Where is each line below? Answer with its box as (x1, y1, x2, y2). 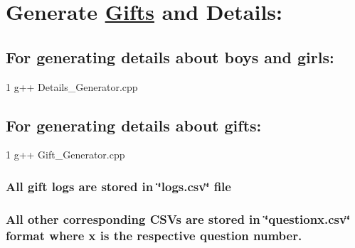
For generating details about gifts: (6, 114, 262, 136)
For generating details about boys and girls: (6, 45, 334, 68)
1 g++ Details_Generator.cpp (6, 79, 138, 94)
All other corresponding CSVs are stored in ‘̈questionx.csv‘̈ (6, 210, 351, 227)
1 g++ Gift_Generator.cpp (6, 147, 125, 162)
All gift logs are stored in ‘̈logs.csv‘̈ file (6, 177, 231, 195)
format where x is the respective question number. (6, 226, 302, 244)
